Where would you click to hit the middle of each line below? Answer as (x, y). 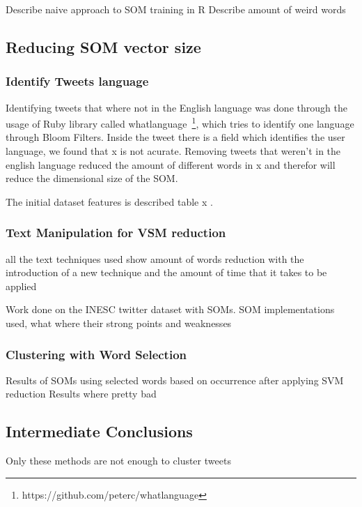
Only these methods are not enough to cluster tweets (118, 461)
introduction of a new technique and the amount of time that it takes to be (166, 272)
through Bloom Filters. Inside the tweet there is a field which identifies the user (175, 137)
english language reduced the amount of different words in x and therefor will (171, 164)
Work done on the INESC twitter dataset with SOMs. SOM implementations (170, 309)
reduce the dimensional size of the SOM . (92, 178)
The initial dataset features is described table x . (109, 201)
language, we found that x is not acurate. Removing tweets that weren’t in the (173, 151)
